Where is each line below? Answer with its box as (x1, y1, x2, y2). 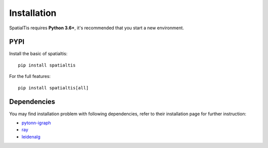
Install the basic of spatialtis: (9, 51, 68, 57)
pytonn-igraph (21, 120, 52, 126)
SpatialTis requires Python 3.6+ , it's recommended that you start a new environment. (9, 25, 184, 31)
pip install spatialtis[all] (18, 85, 89, 90)
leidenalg (21, 134, 41, 140)
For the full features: (9, 74, 51, 79)
